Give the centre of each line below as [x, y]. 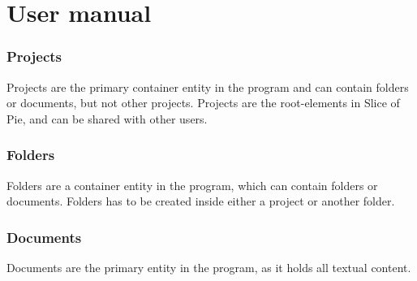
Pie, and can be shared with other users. [107, 118]
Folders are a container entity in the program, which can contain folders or [192, 185]
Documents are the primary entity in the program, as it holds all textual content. [209, 267]
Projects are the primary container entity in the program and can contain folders [208, 86]
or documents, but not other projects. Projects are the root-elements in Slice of [203, 103]
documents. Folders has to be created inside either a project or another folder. [201, 201]
